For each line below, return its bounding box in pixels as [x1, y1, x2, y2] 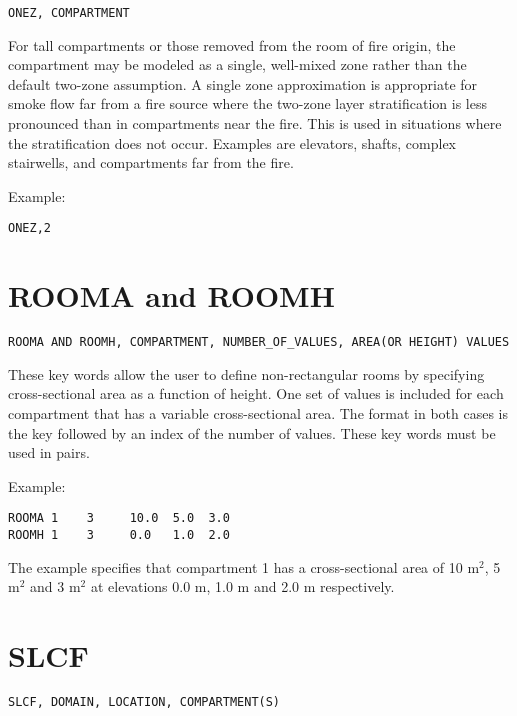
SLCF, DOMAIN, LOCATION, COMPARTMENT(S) [8, 695, 281, 710]
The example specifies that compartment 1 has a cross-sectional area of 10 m [8, 556, 480, 577]
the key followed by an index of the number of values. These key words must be [8, 422, 496, 443]
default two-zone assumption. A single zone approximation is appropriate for [8, 73, 478, 94]
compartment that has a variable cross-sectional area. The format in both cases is [8, 403, 509, 424]
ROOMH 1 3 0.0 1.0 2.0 [8, 528, 230, 543]
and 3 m [30, 576, 81, 597]
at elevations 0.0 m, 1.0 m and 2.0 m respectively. [90, 576, 395, 597]
